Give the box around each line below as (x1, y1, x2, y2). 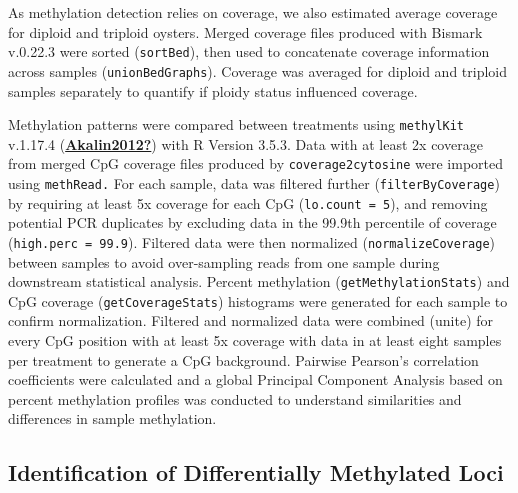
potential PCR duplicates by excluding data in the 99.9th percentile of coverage (8, 212, 497, 233)
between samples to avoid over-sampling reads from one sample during (8, 251, 440, 272)
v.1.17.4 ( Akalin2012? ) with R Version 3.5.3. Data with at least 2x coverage (8, 133, 483, 154)
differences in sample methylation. (8, 408, 217, 429)
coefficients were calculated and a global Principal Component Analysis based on (8, 369, 503, 390)
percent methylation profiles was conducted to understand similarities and (8, 388, 462, 409)
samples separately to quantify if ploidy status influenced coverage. (8, 80, 418, 101)
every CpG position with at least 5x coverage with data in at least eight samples (8, 330, 502, 351)
